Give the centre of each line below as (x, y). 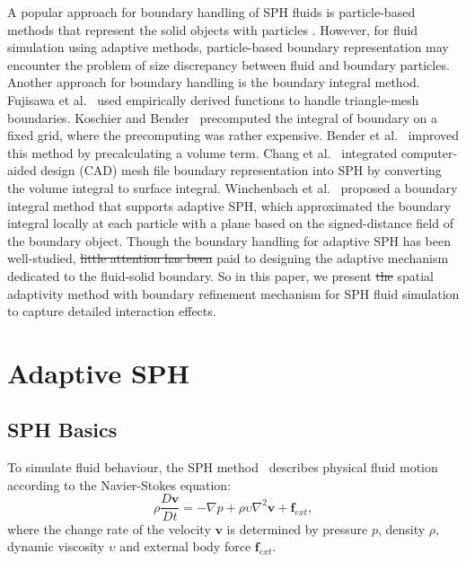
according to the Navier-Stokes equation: (119, 484)
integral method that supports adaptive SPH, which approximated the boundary (229, 205)
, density (401, 528)
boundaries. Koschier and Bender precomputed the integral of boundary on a (222, 117)
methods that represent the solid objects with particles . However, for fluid (213, 29)
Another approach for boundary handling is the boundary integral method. (214, 82)
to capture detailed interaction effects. (112, 311)
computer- (429, 152)
